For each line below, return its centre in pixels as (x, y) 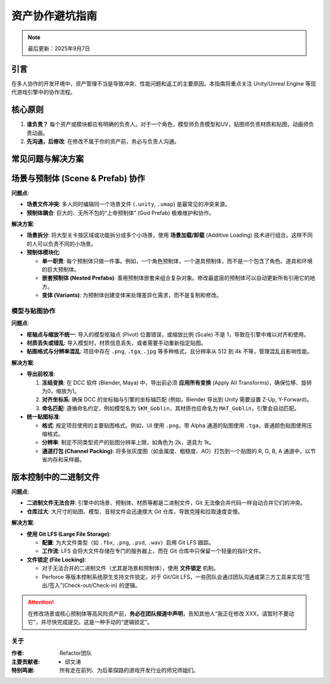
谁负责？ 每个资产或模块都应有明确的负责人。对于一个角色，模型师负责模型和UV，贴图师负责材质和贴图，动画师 (168, 124)
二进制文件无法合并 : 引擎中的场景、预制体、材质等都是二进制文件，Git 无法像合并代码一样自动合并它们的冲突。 (166, 503)
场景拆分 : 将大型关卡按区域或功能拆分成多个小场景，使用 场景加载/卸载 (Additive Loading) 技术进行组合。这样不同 (170, 235)
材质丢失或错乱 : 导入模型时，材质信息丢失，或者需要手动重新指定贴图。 (116, 343)
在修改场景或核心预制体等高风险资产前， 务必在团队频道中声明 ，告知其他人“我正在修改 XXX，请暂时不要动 (161, 613)
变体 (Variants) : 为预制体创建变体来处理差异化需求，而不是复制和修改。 (132, 295)
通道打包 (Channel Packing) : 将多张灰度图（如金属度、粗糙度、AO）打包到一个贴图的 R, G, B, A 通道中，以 (176, 451)
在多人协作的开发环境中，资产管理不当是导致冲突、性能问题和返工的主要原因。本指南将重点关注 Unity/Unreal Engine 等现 (164, 83)
